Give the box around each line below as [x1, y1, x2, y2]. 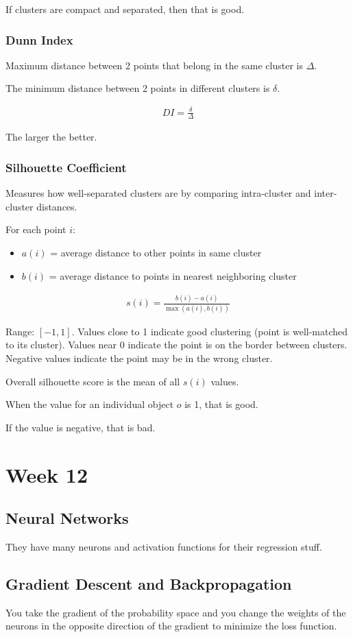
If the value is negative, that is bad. [5, 420, 156, 434]
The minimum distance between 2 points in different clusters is [5, 81, 270, 95]
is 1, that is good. [184, 397, 258, 411]
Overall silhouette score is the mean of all [5, 374, 180, 388]
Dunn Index [5, 31, 73, 48]
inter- [314, 186, 337, 200]
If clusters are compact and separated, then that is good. [5, 2, 245, 16]
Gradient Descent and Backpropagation [5, 573, 292, 594]
